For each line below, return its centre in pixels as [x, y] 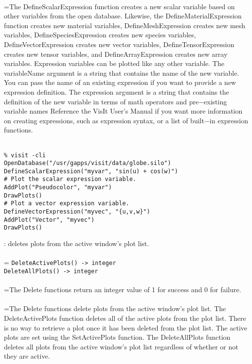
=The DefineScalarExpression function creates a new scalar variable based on [119, 6]
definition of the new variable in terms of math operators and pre [101, 101]
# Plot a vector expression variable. [67, 204]
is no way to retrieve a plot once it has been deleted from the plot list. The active [126, 327]
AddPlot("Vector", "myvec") [49, 220]
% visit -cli [25, 155]
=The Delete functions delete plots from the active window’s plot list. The [115, 308]
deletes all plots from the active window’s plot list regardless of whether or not [121, 346]
